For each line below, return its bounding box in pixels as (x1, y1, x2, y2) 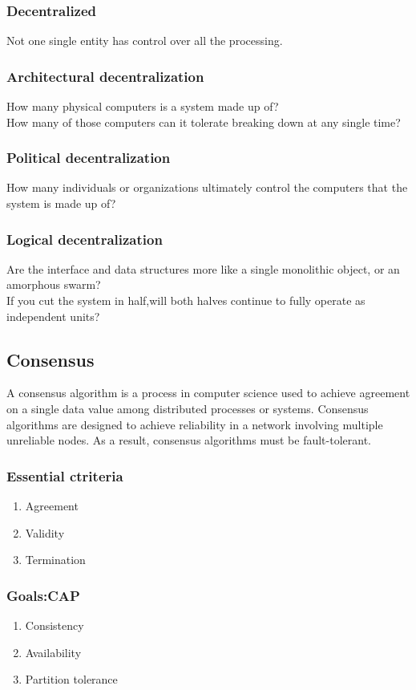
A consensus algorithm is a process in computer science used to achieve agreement (6, 384, 410, 401)
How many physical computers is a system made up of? (6, 98, 279, 115)
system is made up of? (6, 195, 116, 212)
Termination (25, 551, 86, 568)
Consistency (25, 617, 84, 634)
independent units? (6, 307, 100, 324)
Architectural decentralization (6, 66, 204, 86)
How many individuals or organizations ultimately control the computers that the (6, 179, 408, 196)
